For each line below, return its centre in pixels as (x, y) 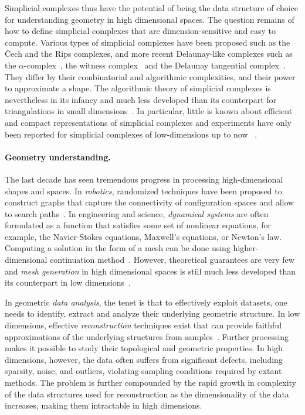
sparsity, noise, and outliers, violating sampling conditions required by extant (143, 371)
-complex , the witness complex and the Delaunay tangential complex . (155, 65)
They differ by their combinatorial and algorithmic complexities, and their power (150, 76)
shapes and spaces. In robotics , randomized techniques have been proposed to (143, 191)
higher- (246, 248)
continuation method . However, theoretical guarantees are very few (172, 260)
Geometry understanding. (58, 157)
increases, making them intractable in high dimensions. (104, 405)
